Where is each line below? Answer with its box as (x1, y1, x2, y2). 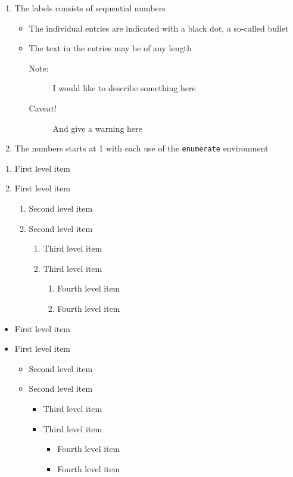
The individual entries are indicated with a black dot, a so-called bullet (29, 21, 289, 34)
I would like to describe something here (52, 82, 196, 94)
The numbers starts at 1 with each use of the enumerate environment (14, 142, 269, 154)
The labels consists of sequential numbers (14, 2, 166, 14)
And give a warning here (52, 122, 142, 134)
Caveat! (29, 101, 57, 114)
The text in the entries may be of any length (29, 42, 192, 54)
